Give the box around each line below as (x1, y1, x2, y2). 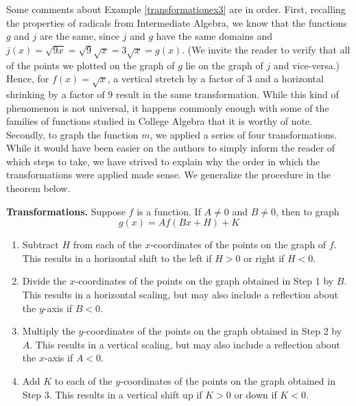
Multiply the (22, 324, 75, 338)
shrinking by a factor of (6, 86, 105, 101)
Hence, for (6, 71, 49, 86)
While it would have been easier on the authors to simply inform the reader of (6, 141, 335, 155)
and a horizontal (254, 71, 324, 86)
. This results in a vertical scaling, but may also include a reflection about (29, 337, 341, 351)
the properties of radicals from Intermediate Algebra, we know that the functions (6, 15, 347, 29)
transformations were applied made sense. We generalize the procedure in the (6, 167, 331, 182)
